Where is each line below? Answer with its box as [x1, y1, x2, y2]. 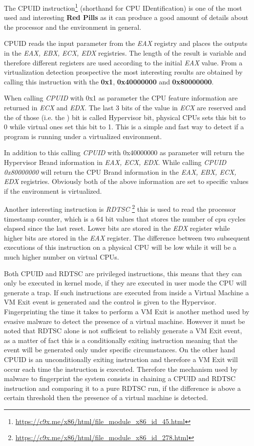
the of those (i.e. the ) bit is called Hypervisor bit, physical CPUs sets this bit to [4, 112, 246, 122]
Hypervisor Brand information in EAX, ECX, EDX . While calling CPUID [4, 157, 227, 167]
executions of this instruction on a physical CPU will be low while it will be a [4, 242, 236, 252]
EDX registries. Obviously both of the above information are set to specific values [4, 176, 249, 186]
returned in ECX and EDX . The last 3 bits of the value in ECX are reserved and [4, 102, 246, 112]
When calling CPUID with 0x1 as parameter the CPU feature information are [4, 93, 238, 103]
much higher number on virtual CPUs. [4, 251, 119, 262]
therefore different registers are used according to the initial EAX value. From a [4, 57, 243, 67]
